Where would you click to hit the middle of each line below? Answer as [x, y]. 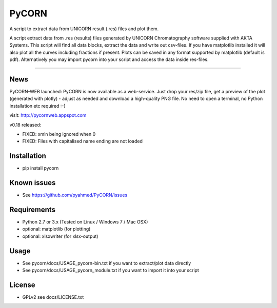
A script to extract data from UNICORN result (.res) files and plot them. [84, 29]
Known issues [33, 183]
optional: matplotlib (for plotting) [56, 229]
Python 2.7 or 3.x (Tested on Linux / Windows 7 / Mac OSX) [85, 222]
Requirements [33, 209]
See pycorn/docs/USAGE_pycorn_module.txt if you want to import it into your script [111, 270]
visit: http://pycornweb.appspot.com [48, 115]
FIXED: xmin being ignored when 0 [59, 134]
